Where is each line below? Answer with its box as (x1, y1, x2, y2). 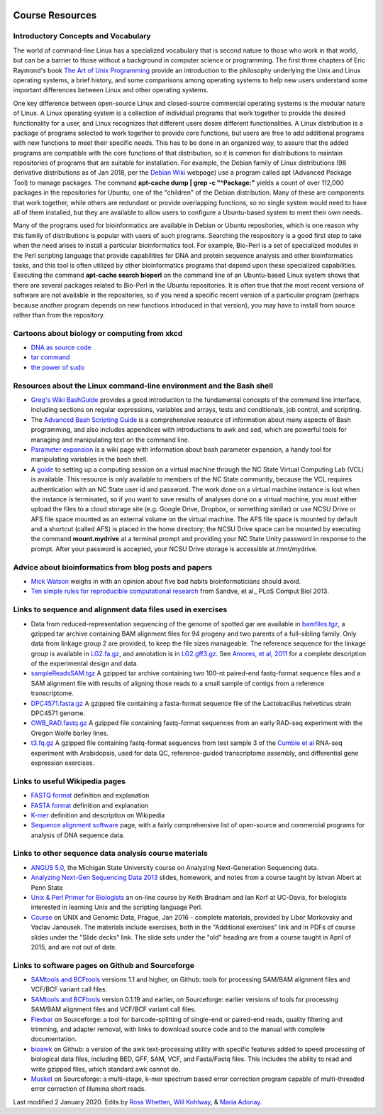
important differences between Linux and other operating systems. (13, 86, 209, 94)
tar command (30, 353, 70, 361)
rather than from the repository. (13, 310, 106, 319)
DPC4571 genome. (30, 709, 86, 717)
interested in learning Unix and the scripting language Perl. (30, 903, 203, 912)
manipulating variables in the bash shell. (30, 455, 148, 464)
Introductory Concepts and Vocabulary (13, 31, 152, 41)
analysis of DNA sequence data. (30, 831, 126, 839)
